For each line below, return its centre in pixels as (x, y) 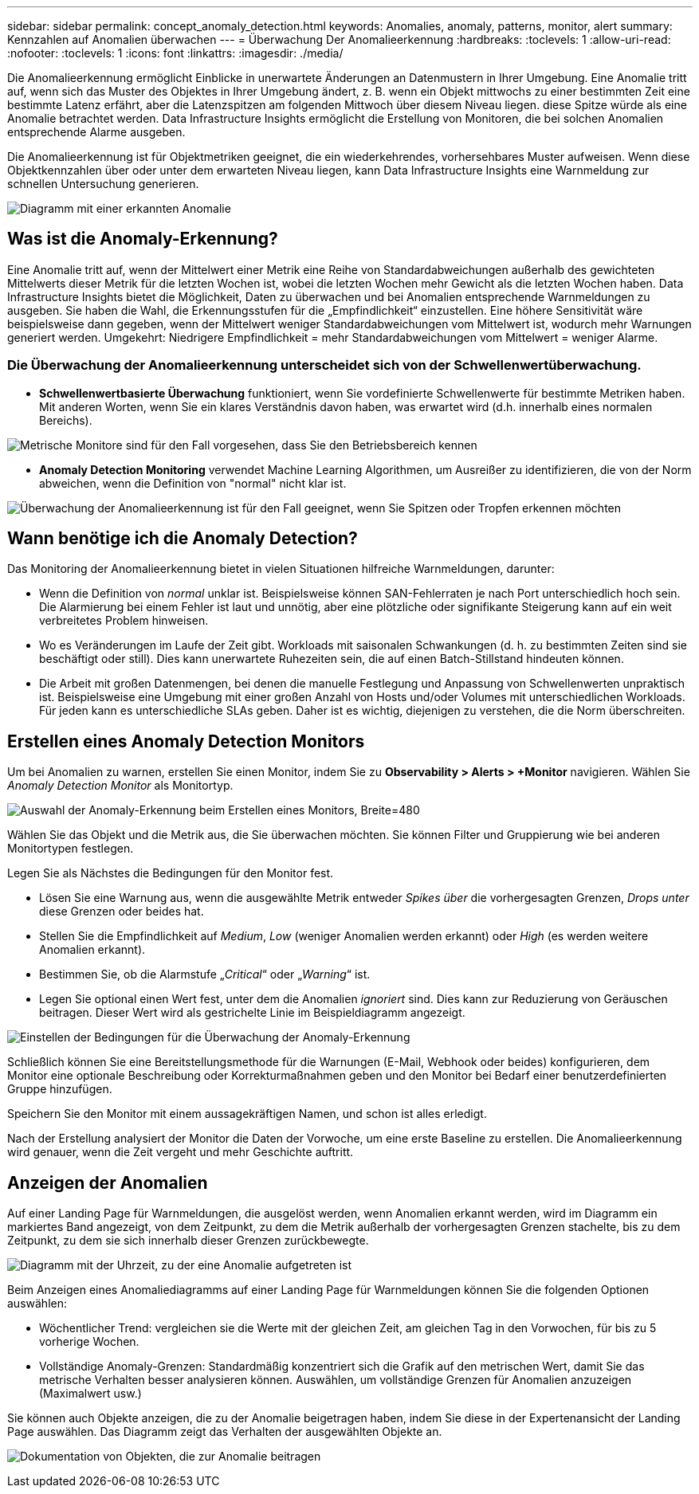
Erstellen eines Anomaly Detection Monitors (186, 741)
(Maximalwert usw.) (90, 1394)
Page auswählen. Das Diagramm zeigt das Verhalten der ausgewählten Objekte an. (225, 1432)
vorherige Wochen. (89, 1342)
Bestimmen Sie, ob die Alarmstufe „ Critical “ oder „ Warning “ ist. (205, 974)
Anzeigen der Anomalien (108, 1182)
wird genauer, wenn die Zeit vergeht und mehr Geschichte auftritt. (181, 1152)
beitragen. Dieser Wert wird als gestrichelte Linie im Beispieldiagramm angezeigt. (252, 1013)
